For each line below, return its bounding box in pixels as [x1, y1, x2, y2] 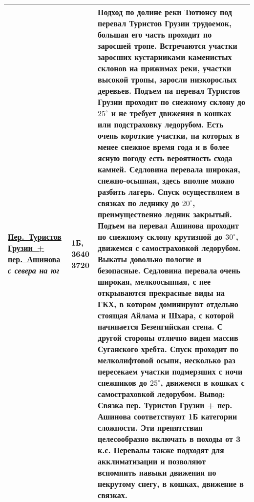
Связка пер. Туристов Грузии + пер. [98, 399, 233, 411]
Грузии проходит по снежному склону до [98, 96, 245, 107]
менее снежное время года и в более [98, 141, 229, 152]
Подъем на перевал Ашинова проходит [98, 220, 239, 231]
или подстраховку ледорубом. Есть [98, 119, 224, 130]
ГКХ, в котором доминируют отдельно [98, 298, 238, 310]
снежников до [98, 377, 147, 388]
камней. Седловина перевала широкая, [98, 164, 240, 175]
